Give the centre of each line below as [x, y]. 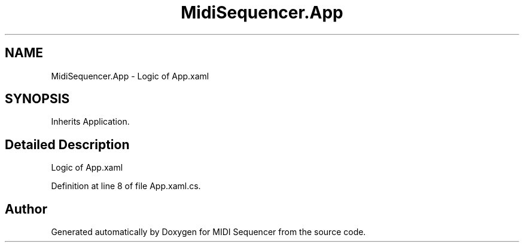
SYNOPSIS [37, 99]
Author [26, 209]
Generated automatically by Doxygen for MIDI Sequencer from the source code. [208, 232]
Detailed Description [67, 144]
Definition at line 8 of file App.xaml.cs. [126, 186]
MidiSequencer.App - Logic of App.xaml [130, 76]
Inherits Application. [90, 122]
